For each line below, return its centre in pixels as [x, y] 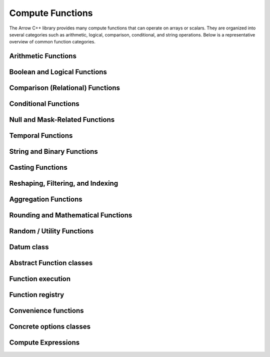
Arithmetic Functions [43, 56]
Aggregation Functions [46, 199]
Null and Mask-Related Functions [62, 120]
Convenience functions [46, 311]
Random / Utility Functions [51, 231]
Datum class [29, 247]
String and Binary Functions [54, 152]
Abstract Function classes [51, 263]
